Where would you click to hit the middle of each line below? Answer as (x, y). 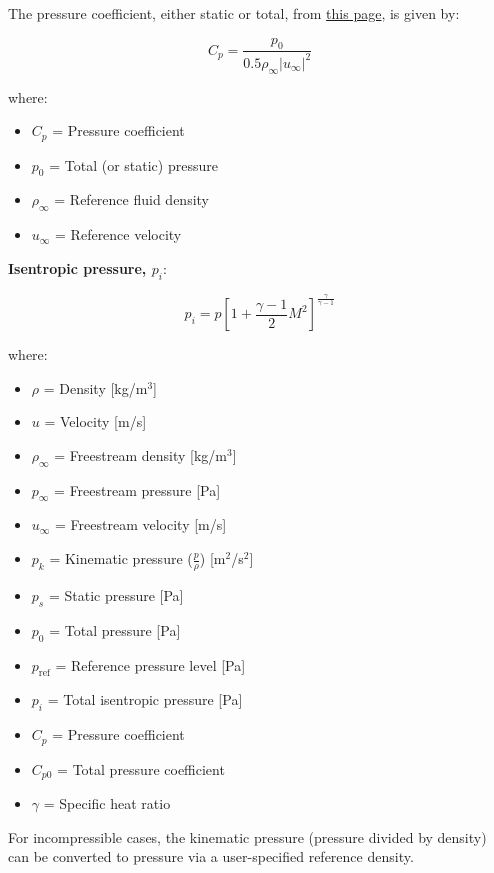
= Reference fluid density (131, 199)
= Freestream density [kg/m (140, 454)
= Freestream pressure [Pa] (137, 489)
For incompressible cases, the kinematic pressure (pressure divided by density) (247, 836)
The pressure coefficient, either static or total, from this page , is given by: (234, 13)
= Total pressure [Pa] (115, 629)
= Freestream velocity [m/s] (141, 524)
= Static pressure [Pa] (116, 594)
